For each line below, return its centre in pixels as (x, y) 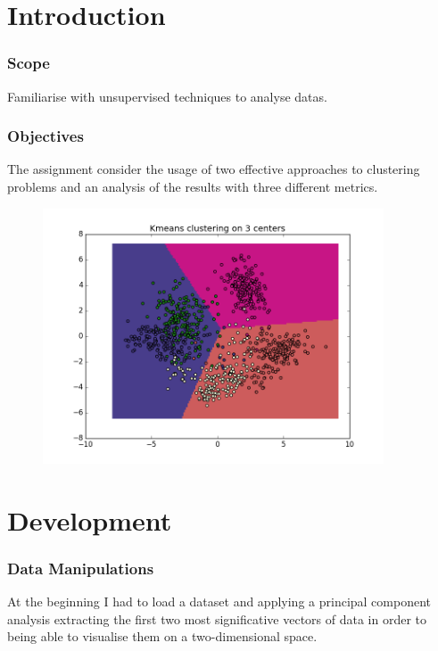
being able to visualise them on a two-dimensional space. (162, 636)
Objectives (45, 136)
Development (90, 519)
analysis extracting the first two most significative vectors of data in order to (217, 618)
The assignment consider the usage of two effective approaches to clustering (214, 169)
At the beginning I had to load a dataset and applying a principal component (219, 601)
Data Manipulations (81, 568)
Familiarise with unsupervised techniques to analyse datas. (167, 96)
